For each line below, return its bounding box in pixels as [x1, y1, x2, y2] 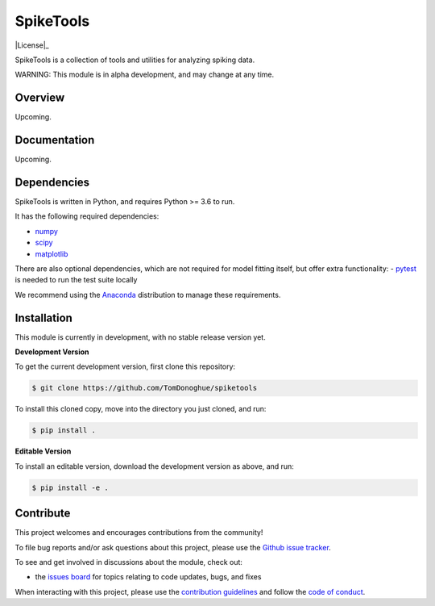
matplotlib [35, 249, 68, 258]
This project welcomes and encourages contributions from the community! [14, 528, 263, 537]
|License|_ [14, 40, 49, 50]
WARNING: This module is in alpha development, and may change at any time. [14, 69, 275, 80]
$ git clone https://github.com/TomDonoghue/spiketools [31, 383, 258, 393]
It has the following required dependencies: [14, 211, 159, 221]
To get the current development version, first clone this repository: [14, 362, 236, 371]
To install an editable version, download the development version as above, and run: [14, 461, 294, 471]
